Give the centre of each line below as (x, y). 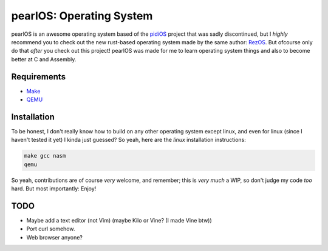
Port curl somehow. (51, 229)
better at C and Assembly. (44, 59)
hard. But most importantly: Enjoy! (54, 189)
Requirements (39, 77)
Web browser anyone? (55, 237)
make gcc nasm (45, 156)
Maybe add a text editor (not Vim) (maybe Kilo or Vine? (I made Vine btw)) (119, 220)
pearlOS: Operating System (82, 16)
